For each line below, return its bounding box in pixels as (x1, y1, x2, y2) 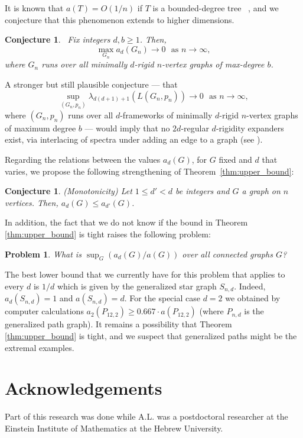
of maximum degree (5, 121, 76, 134)
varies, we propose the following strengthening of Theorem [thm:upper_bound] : (5, 165, 294, 177)
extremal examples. (5, 341, 74, 353)
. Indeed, (234, 279, 266, 292)
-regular (181, 121, 209, 134)
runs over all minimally (41, 58, 128, 70)
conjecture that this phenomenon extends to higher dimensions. (5, 13, 234, 25)
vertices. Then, (5, 196, 58, 208)
